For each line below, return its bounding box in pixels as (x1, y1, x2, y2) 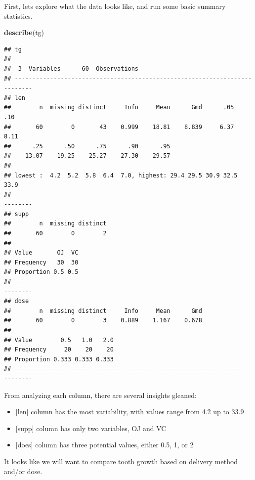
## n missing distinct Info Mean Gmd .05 (4, 104, 234, 111)
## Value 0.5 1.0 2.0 (4, 336, 114, 344)
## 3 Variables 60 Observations (4, 65, 139, 72)
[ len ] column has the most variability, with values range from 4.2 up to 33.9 (15, 406, 244, 417)
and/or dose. (4, 466, 42, 476)
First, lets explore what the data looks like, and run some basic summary (4, 1, 226, 11)
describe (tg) (4, 27, 44, 38)
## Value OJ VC (4, 249, 79, 257)
